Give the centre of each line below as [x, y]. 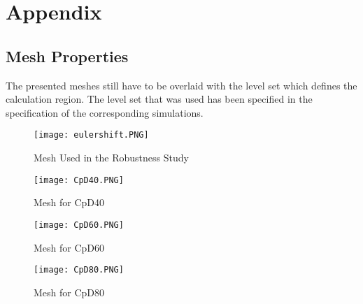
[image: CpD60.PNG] [79, 225]
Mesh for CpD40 [69, 202]
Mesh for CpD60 [69, 247]
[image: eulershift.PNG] [91, 135]
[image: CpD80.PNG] [79, 270]
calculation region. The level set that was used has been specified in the [159, 99]
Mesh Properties [67, 56]
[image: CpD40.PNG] [79, 180]
